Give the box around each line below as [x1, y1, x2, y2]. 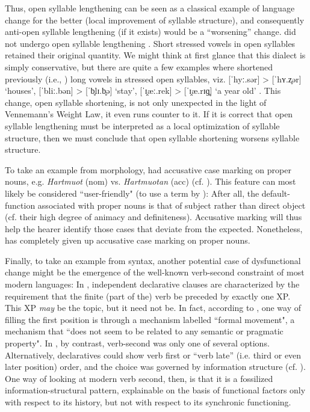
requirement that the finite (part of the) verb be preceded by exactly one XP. [5, 289, 291, 302]
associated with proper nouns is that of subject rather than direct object [37, 198, 306, 211]
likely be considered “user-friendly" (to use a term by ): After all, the [5, 186, 259, 199]
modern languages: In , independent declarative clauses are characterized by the [5, 278, 300, 291]
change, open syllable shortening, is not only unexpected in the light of [5, 96, 267, 108]
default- [261, 186, 290, 199]
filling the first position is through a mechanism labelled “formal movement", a [5, 313, 295, 325]
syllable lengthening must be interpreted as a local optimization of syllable [5, 119, 280, 132]
